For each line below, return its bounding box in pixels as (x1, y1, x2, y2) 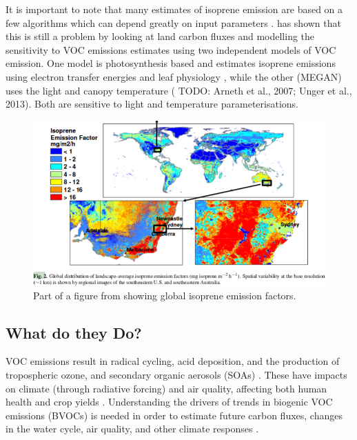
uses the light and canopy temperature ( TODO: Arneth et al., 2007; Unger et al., (6, 83, 352, 97)
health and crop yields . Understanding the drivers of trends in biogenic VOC (6, 394, 333, 409)
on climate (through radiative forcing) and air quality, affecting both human (6, 381, 327, 395)
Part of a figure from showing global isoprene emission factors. (33, 288, 296, 302)
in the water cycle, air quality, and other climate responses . (6, 421, 259, 436)
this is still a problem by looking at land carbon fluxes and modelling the (6, 29, 315, 43)
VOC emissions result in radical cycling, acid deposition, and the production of (6, 354, 340, 368)
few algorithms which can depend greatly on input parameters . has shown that (6, 15, 341, 30)
